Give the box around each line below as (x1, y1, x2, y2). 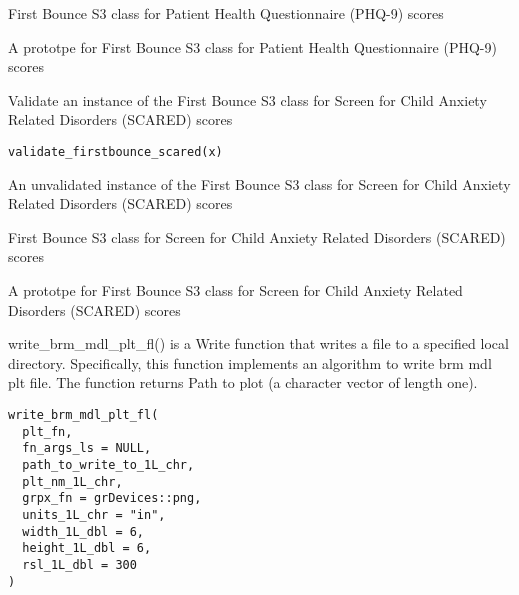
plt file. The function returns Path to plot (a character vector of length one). (8, 372, 478, 393)
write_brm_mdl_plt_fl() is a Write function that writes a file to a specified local (8, 333, 509, 354)
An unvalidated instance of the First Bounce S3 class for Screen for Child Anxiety (8, 173, 511, 194)
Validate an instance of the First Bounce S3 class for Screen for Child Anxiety (8, 89, 487, 110)
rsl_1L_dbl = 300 (22, 557, 137, 572)
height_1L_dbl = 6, (22, 541, 152, 556)
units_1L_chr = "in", (22, 507, 166, 522)
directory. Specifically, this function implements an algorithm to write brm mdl (8, 352, 492, 373)
